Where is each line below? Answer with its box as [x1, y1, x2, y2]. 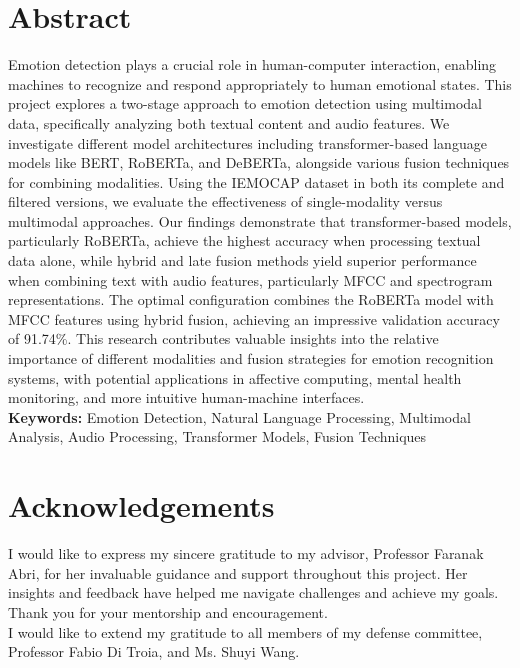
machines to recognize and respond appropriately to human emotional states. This [8, 73, 512, 94]
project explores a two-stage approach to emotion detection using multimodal [8, 93, 482, 114]
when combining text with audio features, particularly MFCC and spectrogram [8, 269, 493, 290]
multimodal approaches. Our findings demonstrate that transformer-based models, [8, 210, 512, 231]
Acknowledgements [8, 485, 275, 526]
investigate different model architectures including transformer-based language [8, 132, 487, 153]
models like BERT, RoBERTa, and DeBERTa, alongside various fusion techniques [8, 152, 510, 173]
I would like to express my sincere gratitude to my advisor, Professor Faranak [8, 543, 484, 564]
